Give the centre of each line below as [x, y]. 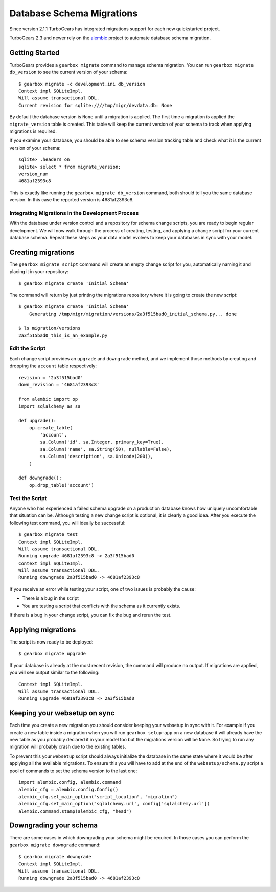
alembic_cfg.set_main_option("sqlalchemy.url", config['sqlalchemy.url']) [114, 804]
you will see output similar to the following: [54, 672]
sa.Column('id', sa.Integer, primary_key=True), [102, 442]
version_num [33, 174]
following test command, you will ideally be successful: [67, 523]
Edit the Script [28, 348]
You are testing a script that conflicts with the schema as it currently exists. [101, 606]
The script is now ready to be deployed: [51, 642]
